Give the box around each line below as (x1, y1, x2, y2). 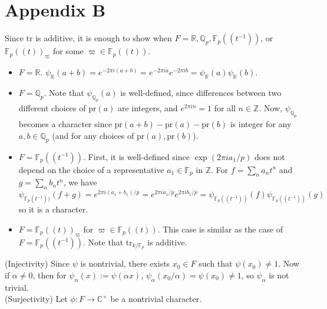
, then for (32, 268, 67, 281)
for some (52, 45, 84, 57)
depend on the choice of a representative (18, 163, 164, 175)
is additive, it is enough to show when (35, 32, 172, 44)
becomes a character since (18, 118, 112, 130)
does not (254, 150, 285, 162)
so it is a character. (18, 203, 88, 215)
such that (199, 257, 233, 270)
